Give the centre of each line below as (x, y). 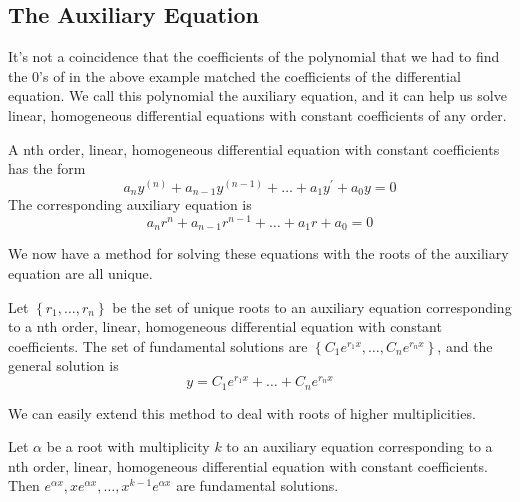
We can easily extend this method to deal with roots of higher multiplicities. (242, 412)
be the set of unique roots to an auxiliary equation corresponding (312, 306)
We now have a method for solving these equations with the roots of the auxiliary (258, 253)
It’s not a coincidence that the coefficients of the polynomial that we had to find (254, 56)
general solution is (63, 365)
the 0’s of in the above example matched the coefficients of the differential (234, 75)
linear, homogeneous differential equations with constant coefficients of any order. (257, 114)
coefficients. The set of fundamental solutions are (158, 345)
